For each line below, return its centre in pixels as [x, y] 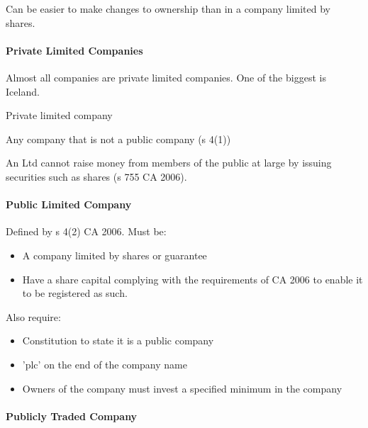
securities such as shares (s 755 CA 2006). [96, 176]
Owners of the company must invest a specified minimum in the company [182, 388]
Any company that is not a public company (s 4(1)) [118, 139]
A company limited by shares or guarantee [115, 255]
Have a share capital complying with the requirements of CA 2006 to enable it [193, 279]
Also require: [33, 316]
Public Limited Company [69, 204]
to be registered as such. [75, 293]
